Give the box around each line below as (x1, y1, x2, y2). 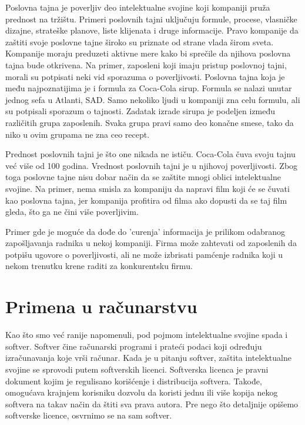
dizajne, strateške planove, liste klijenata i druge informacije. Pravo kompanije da (5, 24, 299, 36)
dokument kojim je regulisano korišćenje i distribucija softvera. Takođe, (5, 374, 262, 387)
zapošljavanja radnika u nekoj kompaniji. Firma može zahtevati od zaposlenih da (5, 237, 297, 249)
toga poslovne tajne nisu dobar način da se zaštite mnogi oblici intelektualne (5, 171, 281, 183)
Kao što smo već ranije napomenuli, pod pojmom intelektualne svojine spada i (5, 328, 288, 341)
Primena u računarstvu (5, 294, 197, 318)
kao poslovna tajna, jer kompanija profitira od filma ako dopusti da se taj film (5, 194, 287, 206)
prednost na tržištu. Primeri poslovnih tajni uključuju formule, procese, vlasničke (5, 12, 297, 25)
